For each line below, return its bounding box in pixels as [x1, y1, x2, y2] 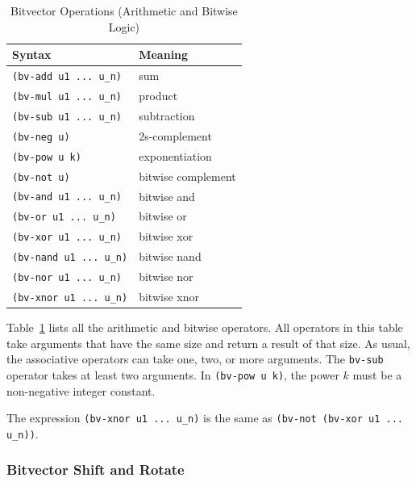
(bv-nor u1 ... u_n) [12, 272, 123, 284]
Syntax [12, 46, 52, 63]
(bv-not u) [12, 171, 70, 183]
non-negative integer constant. [6, 382, 156, 399]
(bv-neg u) [12, 131, 70, 143]
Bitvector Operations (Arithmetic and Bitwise [10, 2, 238, 19]
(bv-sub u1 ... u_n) [12, 111, 123, 123]
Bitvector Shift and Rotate [6, 459, 185, 480]
